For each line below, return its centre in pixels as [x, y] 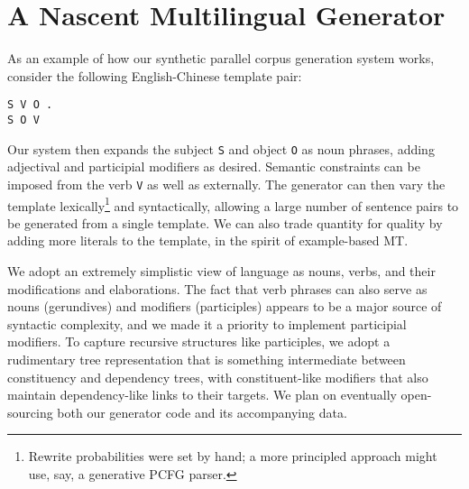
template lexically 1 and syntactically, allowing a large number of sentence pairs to [233, 204]
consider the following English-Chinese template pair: [155, 75]
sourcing [30, 412]
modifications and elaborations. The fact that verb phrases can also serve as [217, 288]
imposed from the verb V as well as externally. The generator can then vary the [226, 184]
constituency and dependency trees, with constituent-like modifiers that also [218, 377]
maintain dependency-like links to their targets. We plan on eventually [202, 395]
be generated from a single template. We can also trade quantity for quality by [225, 222]
